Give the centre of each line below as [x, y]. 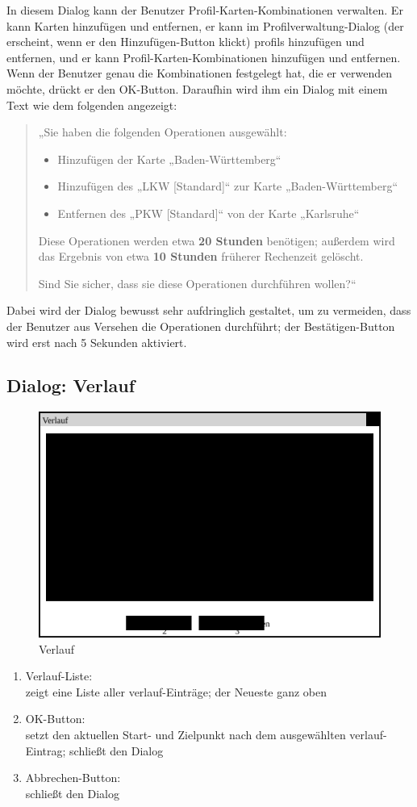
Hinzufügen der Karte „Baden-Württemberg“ [169, 159]
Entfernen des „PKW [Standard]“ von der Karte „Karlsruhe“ [208, 213]
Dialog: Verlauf [71, 385]
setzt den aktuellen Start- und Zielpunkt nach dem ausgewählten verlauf [204, 734]
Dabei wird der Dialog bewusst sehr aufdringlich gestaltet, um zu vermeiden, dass [209, 310]
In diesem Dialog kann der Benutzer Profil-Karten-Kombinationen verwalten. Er [205, 10]
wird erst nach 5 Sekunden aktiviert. [97, 342]
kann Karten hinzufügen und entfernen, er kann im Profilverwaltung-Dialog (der [205, 25]
